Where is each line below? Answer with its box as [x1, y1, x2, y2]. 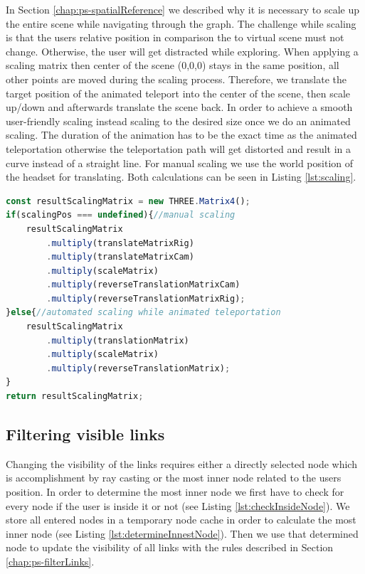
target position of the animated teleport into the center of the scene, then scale [6, 85, 351, 100]
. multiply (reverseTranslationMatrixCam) [46, 280, 240, 290]
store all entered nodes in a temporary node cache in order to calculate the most [6, 512, 356, 527]
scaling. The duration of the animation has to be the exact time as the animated [6, 127, 357, 142]
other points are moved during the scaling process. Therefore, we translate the [6, 71, 347, 86]
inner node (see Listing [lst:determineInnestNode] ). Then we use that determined [6, 526, 359, 541]
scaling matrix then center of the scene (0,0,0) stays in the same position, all [6, 58, 339, 73]
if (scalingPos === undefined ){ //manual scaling [6, 210, 236, 220]
